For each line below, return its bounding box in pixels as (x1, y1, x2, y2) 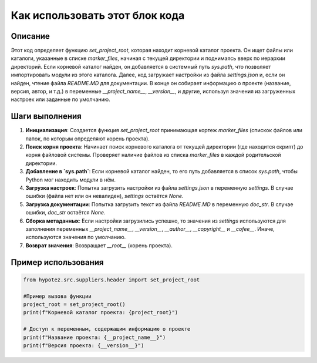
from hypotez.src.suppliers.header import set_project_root (23, 276, 200, 283)
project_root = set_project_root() (23, 301, 126, 308)
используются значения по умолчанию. (25, 234, 126, 241)
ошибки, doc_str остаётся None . (25, 209, 106, 216)
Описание (11, 31, 50, 41)
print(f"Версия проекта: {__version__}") (23, 342, 144, 349)
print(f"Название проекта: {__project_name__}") (23, 334, 166, 341)
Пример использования (11, 257, 104, 267)
